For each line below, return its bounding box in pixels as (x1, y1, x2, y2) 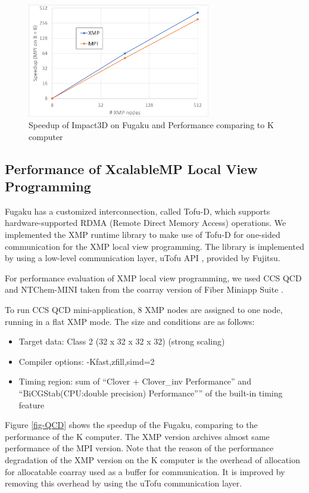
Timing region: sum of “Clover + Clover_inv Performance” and (18, 375, 251, 387)
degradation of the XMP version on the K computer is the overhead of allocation (5, 453, 300, 466)
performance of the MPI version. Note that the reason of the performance (5, 442, 274, 454)
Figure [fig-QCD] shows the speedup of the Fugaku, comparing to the (5, 418, 258, 431)
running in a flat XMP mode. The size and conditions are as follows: (5, 315, 255, 327)
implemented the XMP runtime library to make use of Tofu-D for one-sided (5, 228, 280, 241)
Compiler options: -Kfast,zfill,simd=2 (18, 355, 155, 367)
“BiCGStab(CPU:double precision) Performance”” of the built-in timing (18, 387, 283, 399)
